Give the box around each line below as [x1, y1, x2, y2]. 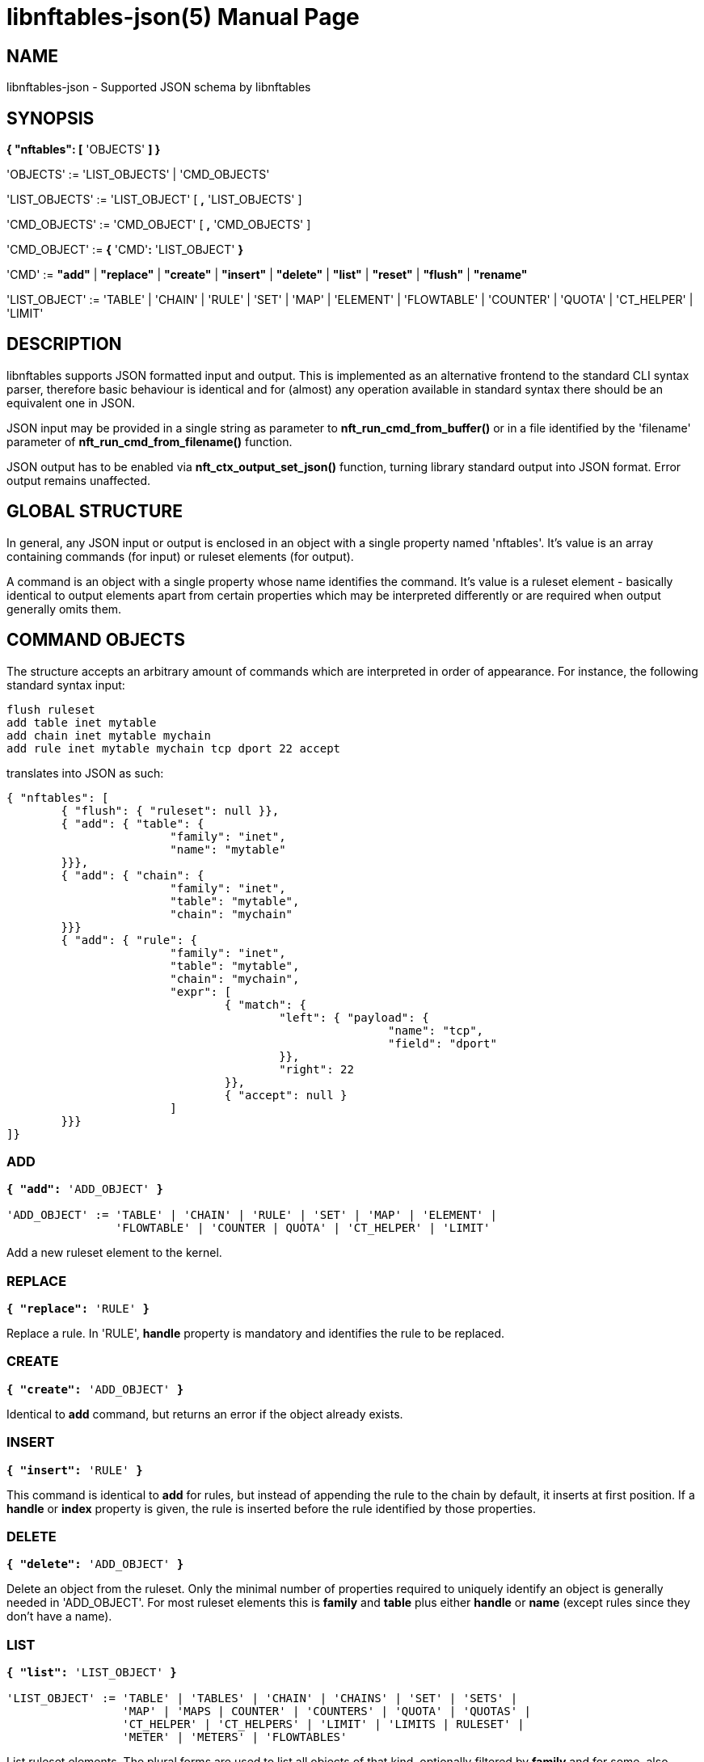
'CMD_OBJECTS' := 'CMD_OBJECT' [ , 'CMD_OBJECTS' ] [6, 217, 311, 232]
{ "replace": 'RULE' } [6, 1302, 150, 1316]
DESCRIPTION [6, 334, 122, 355]
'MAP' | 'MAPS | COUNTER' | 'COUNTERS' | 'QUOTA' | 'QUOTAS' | [122, 1705, 532, 1718]
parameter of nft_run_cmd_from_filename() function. [6, 434, 293, 449]
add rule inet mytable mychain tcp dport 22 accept [6, 741, 341, 755]
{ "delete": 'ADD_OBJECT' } [6, 1558, 184, 1571]
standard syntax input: [6, 677, 125, 692]
